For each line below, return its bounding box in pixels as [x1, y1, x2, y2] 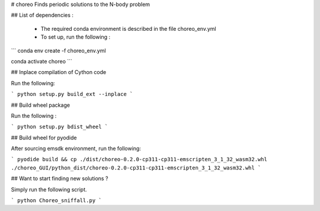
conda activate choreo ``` [11, 57, 72, 65]
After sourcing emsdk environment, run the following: [11, 145, 142, 152]
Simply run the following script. [11, 186, 87, 193]
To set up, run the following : [40, 33, 111, 41]
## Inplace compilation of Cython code [11, 69, 107, 76]
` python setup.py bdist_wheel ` [11, 123, 108, 130]
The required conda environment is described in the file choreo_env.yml [40, 25, 216, 32]
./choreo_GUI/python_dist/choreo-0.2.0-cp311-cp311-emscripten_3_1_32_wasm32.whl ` [11, 164, 261, 171]
